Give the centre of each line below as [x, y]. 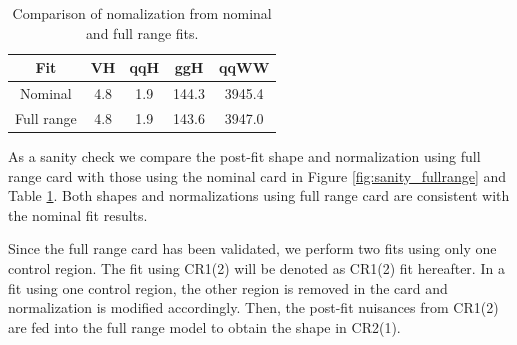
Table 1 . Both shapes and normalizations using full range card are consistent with [259, 195]
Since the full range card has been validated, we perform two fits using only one [252, 248]
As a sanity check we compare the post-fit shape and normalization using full [244, 155]
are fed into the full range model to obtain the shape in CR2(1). [204, 326]
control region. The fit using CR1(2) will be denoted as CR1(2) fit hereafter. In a [256, 267]
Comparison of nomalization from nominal [142, 13]
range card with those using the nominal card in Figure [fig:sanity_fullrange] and [257, 175]
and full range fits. [142, 32]
